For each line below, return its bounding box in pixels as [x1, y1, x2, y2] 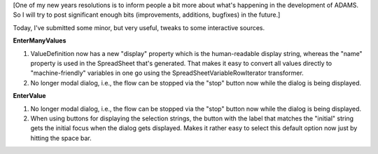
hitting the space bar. [30, 134, 92, 142]
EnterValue [13, 92, 46, 100]
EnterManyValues [13, 36, 66, 45]
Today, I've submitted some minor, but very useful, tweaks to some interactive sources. [13, 23, 265, 31]
